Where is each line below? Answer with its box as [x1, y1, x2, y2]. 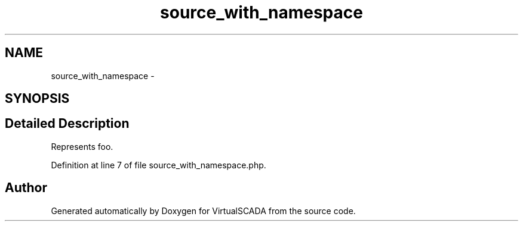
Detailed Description [5, 116, 130, 131]
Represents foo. [51, 141, 113, 152]
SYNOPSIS [5, 91, 70, 106]
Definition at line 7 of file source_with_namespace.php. [51, 159, 266, 170]
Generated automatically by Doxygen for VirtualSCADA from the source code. [51, 205, 356, 216]
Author [5, 180, 47, 196]
